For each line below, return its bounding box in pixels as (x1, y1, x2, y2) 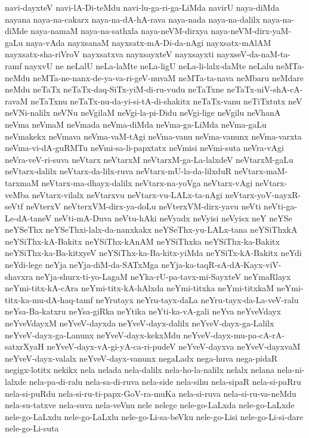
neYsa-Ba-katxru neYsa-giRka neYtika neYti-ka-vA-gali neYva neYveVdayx (5, 305, 281, 317)
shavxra (5, 270, 33, 282)
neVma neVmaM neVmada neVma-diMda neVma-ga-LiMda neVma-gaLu (5, 118, 267, 130)
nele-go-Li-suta (5, 422, 59, 434)
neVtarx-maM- (234, 165, 288, 177)
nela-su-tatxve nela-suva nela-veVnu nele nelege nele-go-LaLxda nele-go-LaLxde (5, 399, 295, 411)
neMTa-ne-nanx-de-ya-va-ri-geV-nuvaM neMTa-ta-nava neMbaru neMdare (33, 71, 304, 84)
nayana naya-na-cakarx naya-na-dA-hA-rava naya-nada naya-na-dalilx (5, 13, 260, 25)
